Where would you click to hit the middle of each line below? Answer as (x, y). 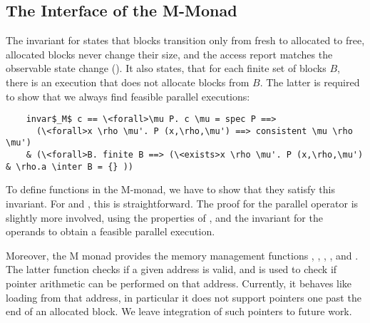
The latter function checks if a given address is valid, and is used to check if (171, 269)
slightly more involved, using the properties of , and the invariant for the (164, 217)
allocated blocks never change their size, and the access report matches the (169, 54)
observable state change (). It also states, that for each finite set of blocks (166, 68)
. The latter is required (310, 82)
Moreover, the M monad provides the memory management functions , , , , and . (182, 255)
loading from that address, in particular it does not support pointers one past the (184, 297)
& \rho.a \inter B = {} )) (70, 166)
